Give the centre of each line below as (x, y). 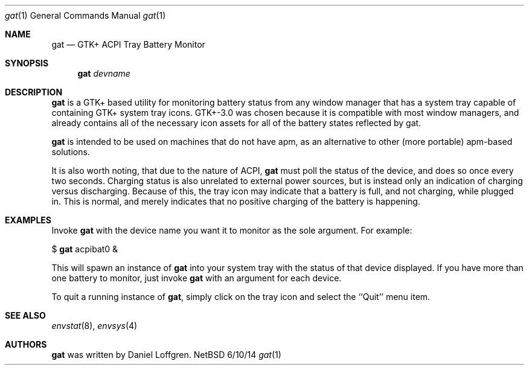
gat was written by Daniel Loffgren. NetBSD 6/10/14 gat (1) (166, 355)
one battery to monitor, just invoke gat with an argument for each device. (197, 278)
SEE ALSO (25, 315)
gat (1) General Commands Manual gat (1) (85, 15)
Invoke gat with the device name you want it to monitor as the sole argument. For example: (232, 230)
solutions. (71, 152)
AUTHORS (26, 344)
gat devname (104, 73)
